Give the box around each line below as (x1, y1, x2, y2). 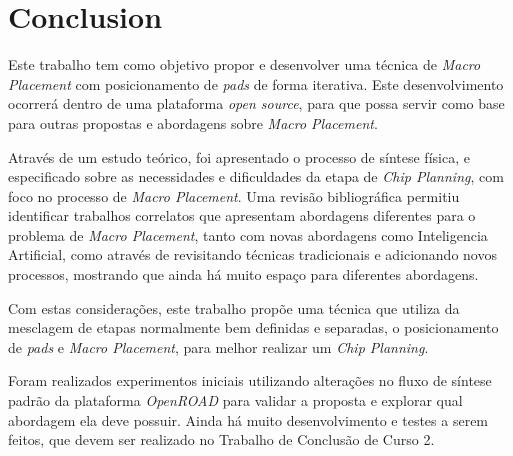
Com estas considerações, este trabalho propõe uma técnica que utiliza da (8, 297, 460, 318)
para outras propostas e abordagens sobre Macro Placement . (8, 112, 378, 133)
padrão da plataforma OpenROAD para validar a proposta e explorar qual (8, 390, 463, 411)
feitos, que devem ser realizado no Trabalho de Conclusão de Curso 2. (8, 429, 435, 450)
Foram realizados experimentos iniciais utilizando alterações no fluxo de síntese (8, 370, 492, 391)
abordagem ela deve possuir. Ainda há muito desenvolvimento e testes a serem (8, 409, 489, 430)
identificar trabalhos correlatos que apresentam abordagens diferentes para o (8, 205, 476, 226)
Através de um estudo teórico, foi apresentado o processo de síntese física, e (8, 146, 470, 167)
